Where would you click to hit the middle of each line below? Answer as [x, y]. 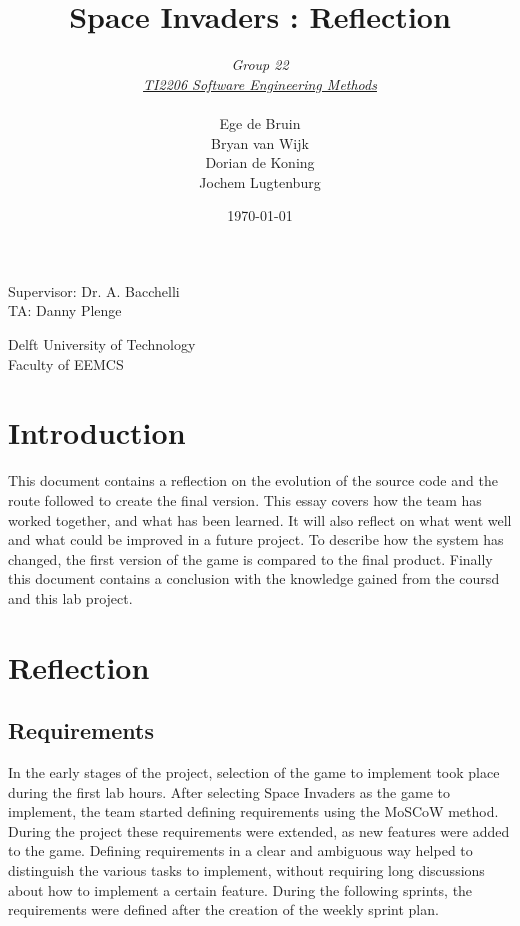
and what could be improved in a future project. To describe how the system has [256, 539]
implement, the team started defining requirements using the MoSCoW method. [253, 811]
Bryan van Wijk [260, 142]
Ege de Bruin [260, 122]
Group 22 [260, 64]
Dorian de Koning [260, 162]
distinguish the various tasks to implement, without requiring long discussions [246, 870]
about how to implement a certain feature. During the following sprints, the [240, 889]
